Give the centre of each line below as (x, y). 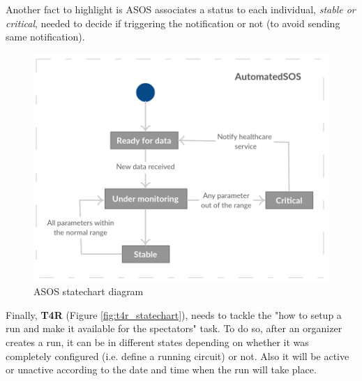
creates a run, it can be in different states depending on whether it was (157, 342)
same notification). (45, 37)
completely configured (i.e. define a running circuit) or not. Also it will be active (178, 356)
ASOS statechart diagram (89, 291)
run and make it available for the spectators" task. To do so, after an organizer (174, 328)
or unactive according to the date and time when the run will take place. (161, 369)
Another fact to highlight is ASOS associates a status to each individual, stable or (181, 9)
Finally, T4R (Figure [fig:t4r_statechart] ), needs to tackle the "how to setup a (174, 314)
